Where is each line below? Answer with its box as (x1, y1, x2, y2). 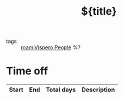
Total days (46, 86, 76, 94)
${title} (81, 5, 117, 18)
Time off (6, 64, 48, 78)
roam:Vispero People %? (21, 44, 81, 51)
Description (81, 86, 115, 94)
